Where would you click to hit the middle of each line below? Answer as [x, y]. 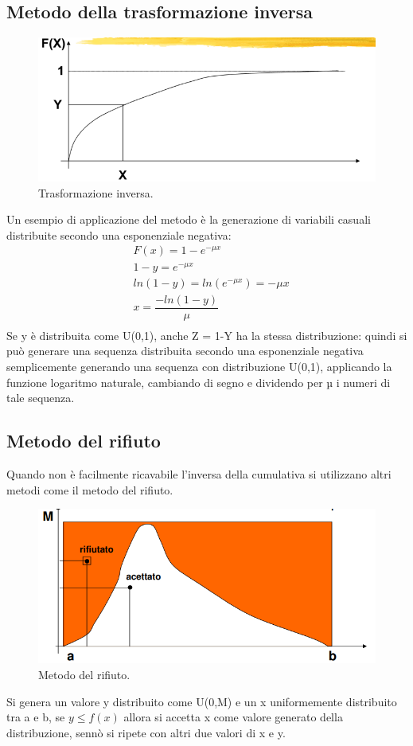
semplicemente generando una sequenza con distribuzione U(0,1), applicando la [199, 366]
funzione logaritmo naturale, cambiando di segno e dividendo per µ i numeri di [199, 382]
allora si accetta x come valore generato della [233, 717]
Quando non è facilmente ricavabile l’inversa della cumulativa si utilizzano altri [199, 473]
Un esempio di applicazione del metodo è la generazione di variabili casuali [189, 219]
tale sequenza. [41, 398]
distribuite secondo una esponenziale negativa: [119, 234]
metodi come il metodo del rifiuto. [90, 489]
